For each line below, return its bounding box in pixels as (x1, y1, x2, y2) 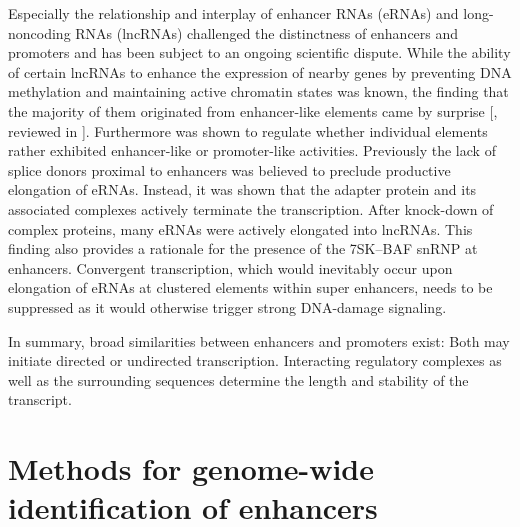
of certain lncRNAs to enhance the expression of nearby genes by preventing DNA (8, 61, 512, 82)
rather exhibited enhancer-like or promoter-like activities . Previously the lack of (8, 140, 496, 161)
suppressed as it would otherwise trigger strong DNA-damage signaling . (8, 296, 447, 317)
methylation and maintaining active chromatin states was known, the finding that (8, 81, 509, 102)
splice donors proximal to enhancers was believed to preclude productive (8, 159, 451, 180)
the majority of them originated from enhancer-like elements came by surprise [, (8, 100, 498, 121)
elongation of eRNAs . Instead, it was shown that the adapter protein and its (8, 179, 477, 200)
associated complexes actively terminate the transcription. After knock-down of (8, 198, 494, 219)
